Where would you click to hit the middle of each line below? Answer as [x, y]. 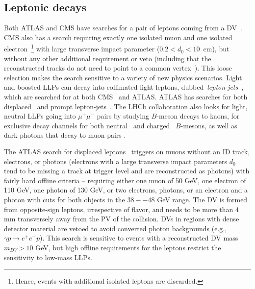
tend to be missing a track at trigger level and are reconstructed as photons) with [127, 171]
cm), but [216, 49]
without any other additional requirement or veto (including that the [108, 58]
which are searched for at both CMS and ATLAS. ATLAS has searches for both [126, 97]
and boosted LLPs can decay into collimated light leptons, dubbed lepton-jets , [124, 87]
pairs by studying [123, 116]
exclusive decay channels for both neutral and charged [87, 125]
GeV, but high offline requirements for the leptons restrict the [128, 247]
